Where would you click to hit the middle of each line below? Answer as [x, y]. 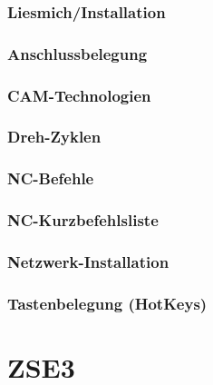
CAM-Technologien [79, 95]
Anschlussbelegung [77, 53]
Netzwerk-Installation [88, 261]
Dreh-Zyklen [54, 137]
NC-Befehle [51, 178]
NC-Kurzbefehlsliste [83, 220]
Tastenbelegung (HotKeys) [107, 303]
